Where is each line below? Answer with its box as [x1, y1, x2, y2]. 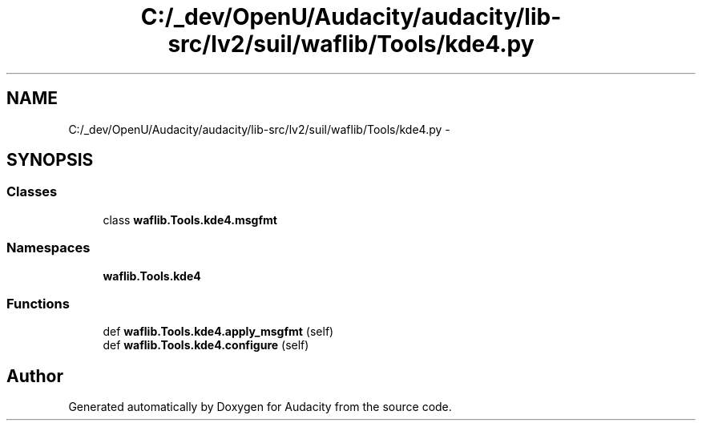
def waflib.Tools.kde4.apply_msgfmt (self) [103, 324, 334, 339]
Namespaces [6, 240, 91, 256]
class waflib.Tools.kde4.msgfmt [103, 212, 277, 227]
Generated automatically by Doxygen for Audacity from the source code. [68, 400, 452, 414]
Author [6, 365, 63, 386]
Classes [6, 183, 58, 200]
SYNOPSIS [6, 150, 94, 171]
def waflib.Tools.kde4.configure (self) [103, 338, 309, 352]
